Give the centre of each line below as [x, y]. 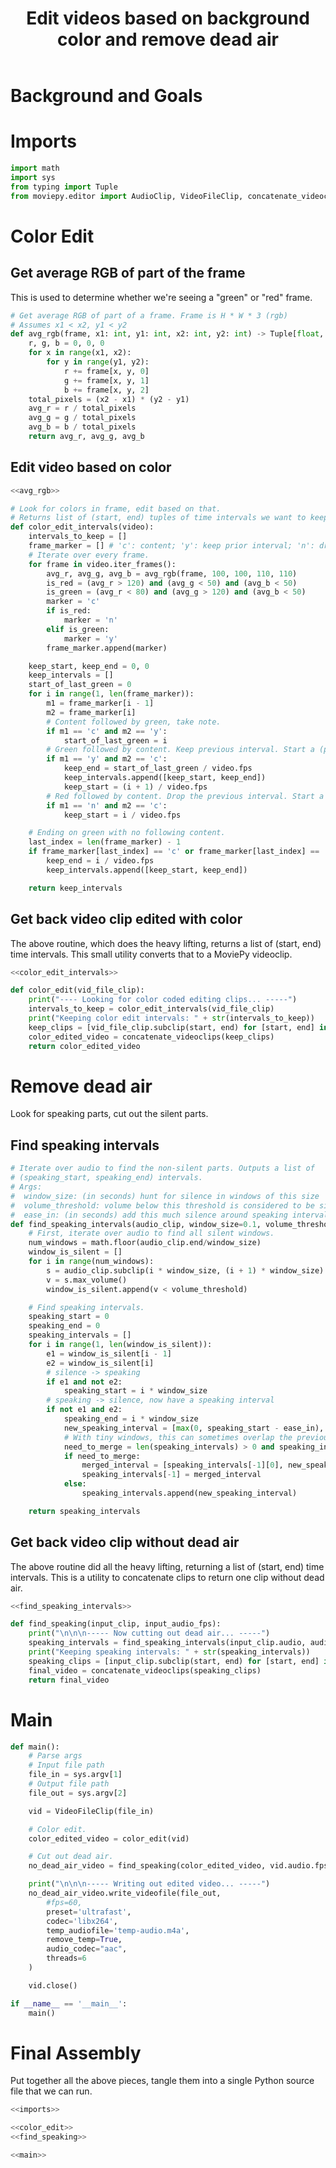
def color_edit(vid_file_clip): [77, 990]
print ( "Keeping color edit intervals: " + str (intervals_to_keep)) [171, 1018]
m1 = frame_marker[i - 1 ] [100, 703]
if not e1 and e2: [84, 1410]
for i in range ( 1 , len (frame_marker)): [111, 694]
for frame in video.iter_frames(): [102, 564]
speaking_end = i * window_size [131, 1419]
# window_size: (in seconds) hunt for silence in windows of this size [165, 1196]
